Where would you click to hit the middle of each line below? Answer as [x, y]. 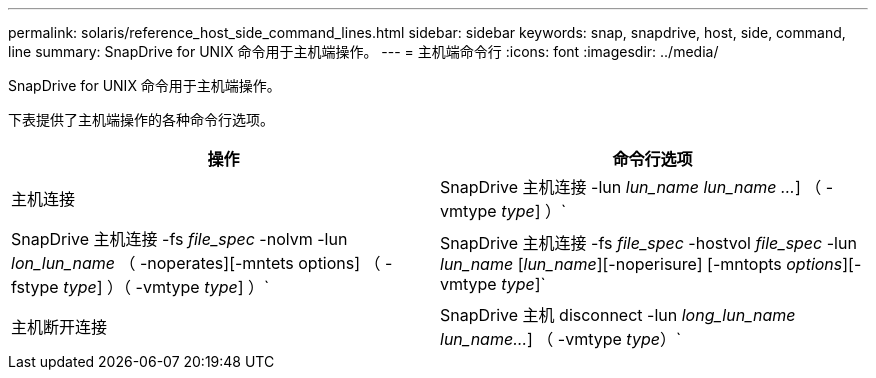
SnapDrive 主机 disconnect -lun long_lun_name [618, 315]
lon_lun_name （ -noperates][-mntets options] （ [196, 263]
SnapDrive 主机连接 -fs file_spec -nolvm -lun [179, 239]
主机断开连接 [59, 327]
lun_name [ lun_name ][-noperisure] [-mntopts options [641, 264]
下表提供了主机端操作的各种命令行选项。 [141, 119]
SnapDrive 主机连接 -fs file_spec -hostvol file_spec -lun [648, 243]
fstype [35, 287]
